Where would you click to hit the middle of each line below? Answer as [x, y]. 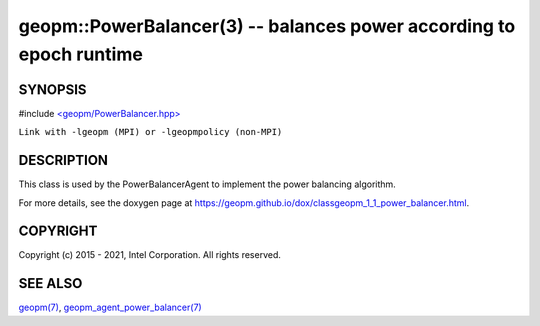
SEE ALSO [50, 283]
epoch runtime [81, 54]
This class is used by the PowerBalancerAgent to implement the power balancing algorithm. [207, 184]
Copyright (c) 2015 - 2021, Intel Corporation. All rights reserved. [150, 255]
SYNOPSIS [52, 89]
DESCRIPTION [63, 160]
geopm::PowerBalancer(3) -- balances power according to [267, 26]
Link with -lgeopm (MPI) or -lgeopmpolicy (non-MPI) [150, 132]
